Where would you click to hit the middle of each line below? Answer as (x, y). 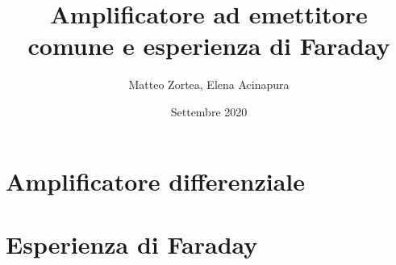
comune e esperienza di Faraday (209, 46)
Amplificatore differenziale (156, 181)
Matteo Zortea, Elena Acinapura (209, 84)
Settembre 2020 (209, 111)
